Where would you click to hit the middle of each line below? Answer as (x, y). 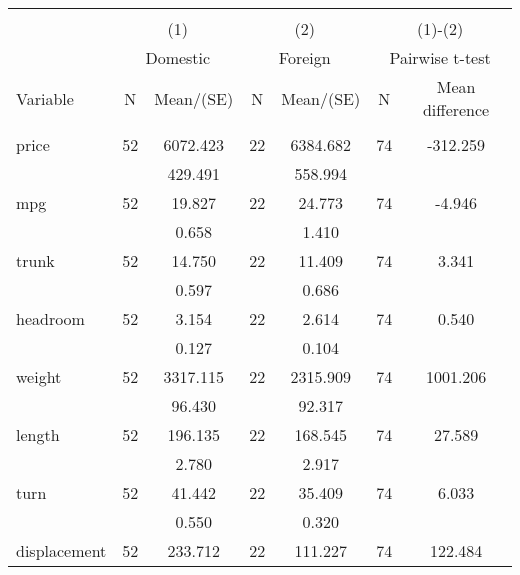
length (38, 434)
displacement (61, 550)
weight (39, 376)
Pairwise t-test (440, 57)
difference (456, 109)
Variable (45, 98)
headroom (50, 318)
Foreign (304, 57)
